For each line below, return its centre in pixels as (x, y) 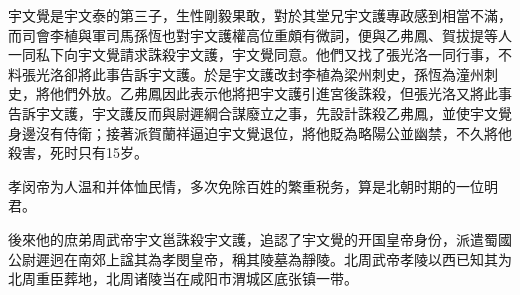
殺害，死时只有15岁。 (78, 152)
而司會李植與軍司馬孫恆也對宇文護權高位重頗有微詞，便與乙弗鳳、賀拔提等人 (260, 34)
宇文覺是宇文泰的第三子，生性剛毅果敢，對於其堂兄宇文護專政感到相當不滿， (260, 15)
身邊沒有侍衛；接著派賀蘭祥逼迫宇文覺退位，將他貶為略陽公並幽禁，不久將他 (260, 132)
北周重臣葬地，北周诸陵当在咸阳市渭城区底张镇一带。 (183, 278)
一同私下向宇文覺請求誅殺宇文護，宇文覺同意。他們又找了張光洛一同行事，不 (260, 54)
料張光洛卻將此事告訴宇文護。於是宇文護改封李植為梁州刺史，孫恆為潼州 (246, 73)
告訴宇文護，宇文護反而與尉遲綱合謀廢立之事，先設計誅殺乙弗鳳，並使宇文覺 (260, 112)
